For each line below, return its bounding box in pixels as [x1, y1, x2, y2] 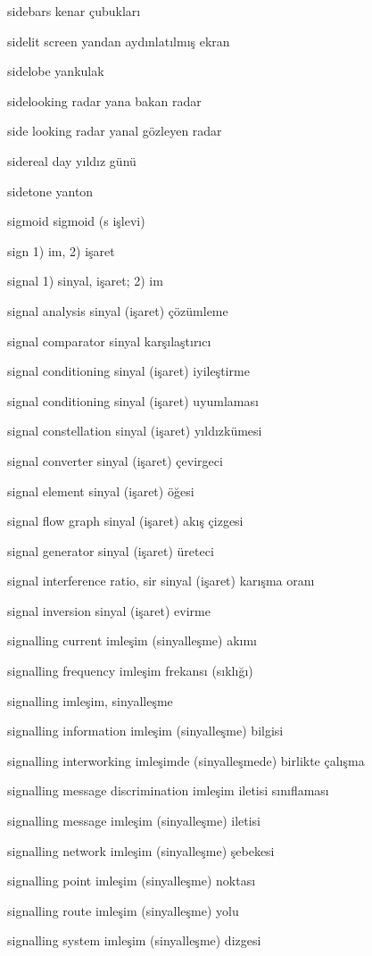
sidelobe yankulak [7, 62, 104, 80]
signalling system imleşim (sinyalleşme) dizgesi [7, 931, 261, 950]
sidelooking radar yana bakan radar [7, 91, 202, 110]
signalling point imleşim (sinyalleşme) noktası [7, 871, 256, 890]
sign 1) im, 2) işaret [7, 241, 115, 260]
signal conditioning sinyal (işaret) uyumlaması [7, 391, 259, 410]
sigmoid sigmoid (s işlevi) [7, 212, 145, 230]
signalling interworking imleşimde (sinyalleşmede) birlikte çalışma [7, 751, 365, 769]
